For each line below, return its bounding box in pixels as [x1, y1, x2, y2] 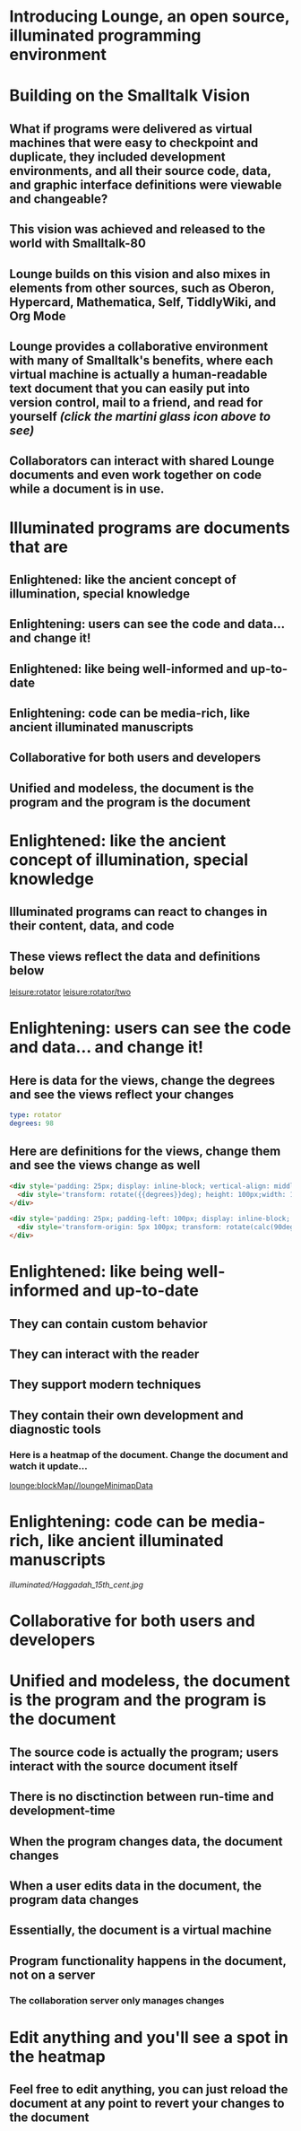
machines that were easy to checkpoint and [9, 135, 259, 150]
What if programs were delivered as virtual [9, 121, 253, 136]
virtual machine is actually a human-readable [9, 366, 268, 382]
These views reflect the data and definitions [9, 948, 262, 964]
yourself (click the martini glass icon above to [9, 408, 271, 424]
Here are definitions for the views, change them [9, 1144, 281, 1159]
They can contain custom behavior [9, 1316, 208, 1332]
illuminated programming [9, 25, 202, 46]
